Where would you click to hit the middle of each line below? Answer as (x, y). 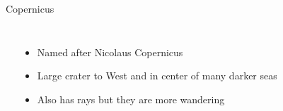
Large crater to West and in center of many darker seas (157, 76)
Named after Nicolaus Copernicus (110, 52)
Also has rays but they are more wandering (131, 99)
